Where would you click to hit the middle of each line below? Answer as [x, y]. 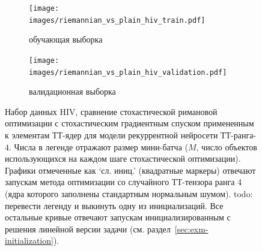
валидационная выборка [72, 91]
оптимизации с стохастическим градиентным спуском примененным [129, 123]
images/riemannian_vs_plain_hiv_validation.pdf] [128, 72]
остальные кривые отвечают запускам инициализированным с [118, 217]
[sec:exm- [191, 229]
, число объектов [227, 146]
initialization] [29, 241]
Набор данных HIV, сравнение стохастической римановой [111, 111]
